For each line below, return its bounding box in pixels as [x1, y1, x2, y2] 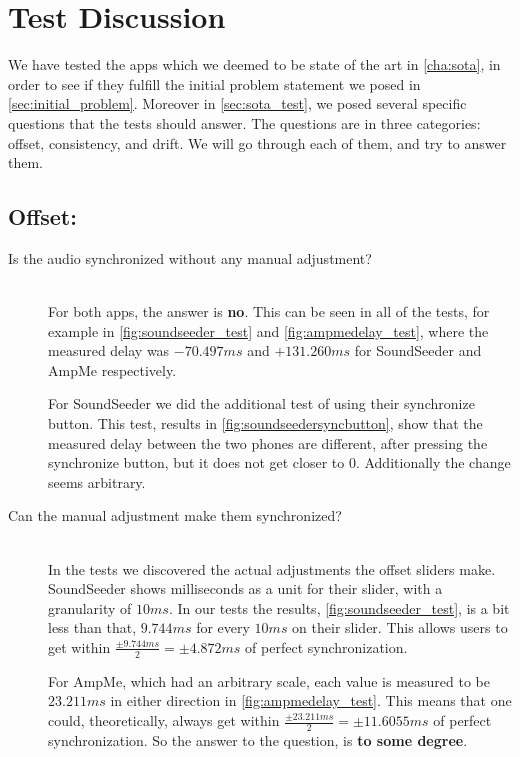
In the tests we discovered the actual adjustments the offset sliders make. [48, 558, 496, 579]
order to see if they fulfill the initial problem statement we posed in [8, 73, 421, 94]
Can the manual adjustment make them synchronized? [8, 505, 342, 526]
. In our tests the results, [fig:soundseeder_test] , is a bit [168, 597, 510, 618]
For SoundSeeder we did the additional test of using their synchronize [48, 393, 475, 414]
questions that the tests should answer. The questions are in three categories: [8, 112, 481, 133]
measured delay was [48, 340, 170, 361]
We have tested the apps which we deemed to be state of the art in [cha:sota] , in [8, 54, 501, 75]
